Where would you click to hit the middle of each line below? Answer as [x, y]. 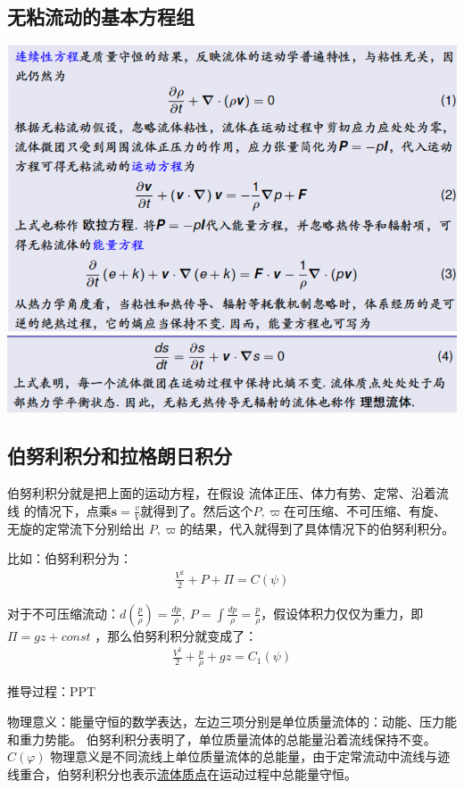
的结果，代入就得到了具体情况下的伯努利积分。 [317, 528]
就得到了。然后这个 [197, 510]
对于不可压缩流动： [63, 613]
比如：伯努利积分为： [70, 558]
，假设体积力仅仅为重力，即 [342, 613]
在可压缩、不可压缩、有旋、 [365, 510]
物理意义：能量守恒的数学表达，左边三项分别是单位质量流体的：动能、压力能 [232, 721]
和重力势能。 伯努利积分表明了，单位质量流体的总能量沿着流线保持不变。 [222, 739]
